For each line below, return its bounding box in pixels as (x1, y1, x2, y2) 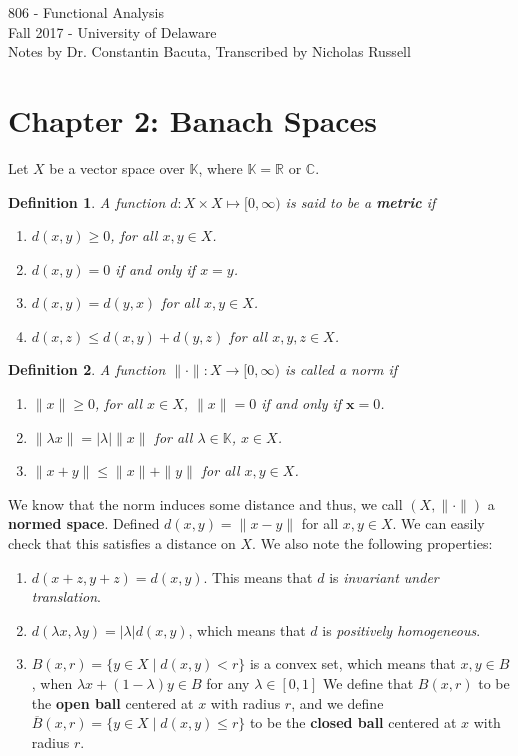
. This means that (203, 566, 313, 587)
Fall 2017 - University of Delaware (8, 21, 217, 42)
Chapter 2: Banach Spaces (8, 99, 378, 140)
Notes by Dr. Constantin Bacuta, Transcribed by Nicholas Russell (8, 41, 411, 62)
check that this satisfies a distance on (8, 533, 236, 554)
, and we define (291, 692, 384, 713)
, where (198, 157, 243, 178)
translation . (31, 586, 101, 607)
